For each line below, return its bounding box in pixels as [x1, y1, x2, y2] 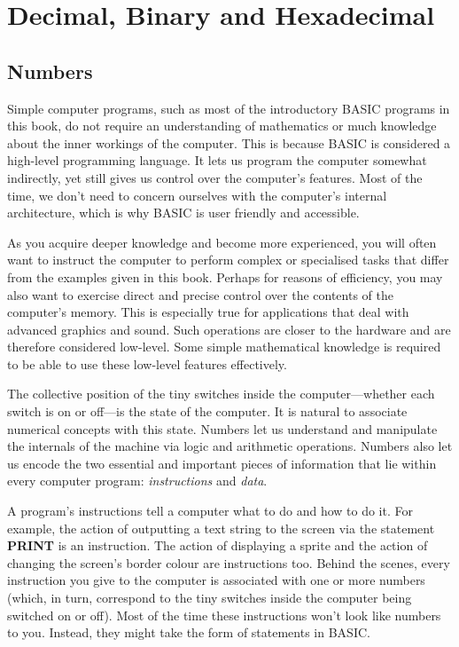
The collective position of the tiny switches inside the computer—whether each [7, 384, 435, 403]
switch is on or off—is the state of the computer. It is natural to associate [7, 402, 408, 421]
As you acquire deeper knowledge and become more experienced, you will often [7, 233, 437, 251]
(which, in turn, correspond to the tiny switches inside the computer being [7, 588, 412, 607]
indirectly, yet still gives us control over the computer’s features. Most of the [7, 168, 423, 186]
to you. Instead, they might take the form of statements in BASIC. [7, 623, 370, 642]
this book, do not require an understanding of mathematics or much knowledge [7, 116, 437, 135]
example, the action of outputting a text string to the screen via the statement [7, 518, 435, 537]
